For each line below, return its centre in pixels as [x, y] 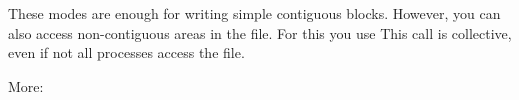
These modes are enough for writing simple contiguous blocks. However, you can [254, 13]
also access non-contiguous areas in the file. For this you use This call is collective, [260, 32]
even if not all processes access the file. [126, 52]
